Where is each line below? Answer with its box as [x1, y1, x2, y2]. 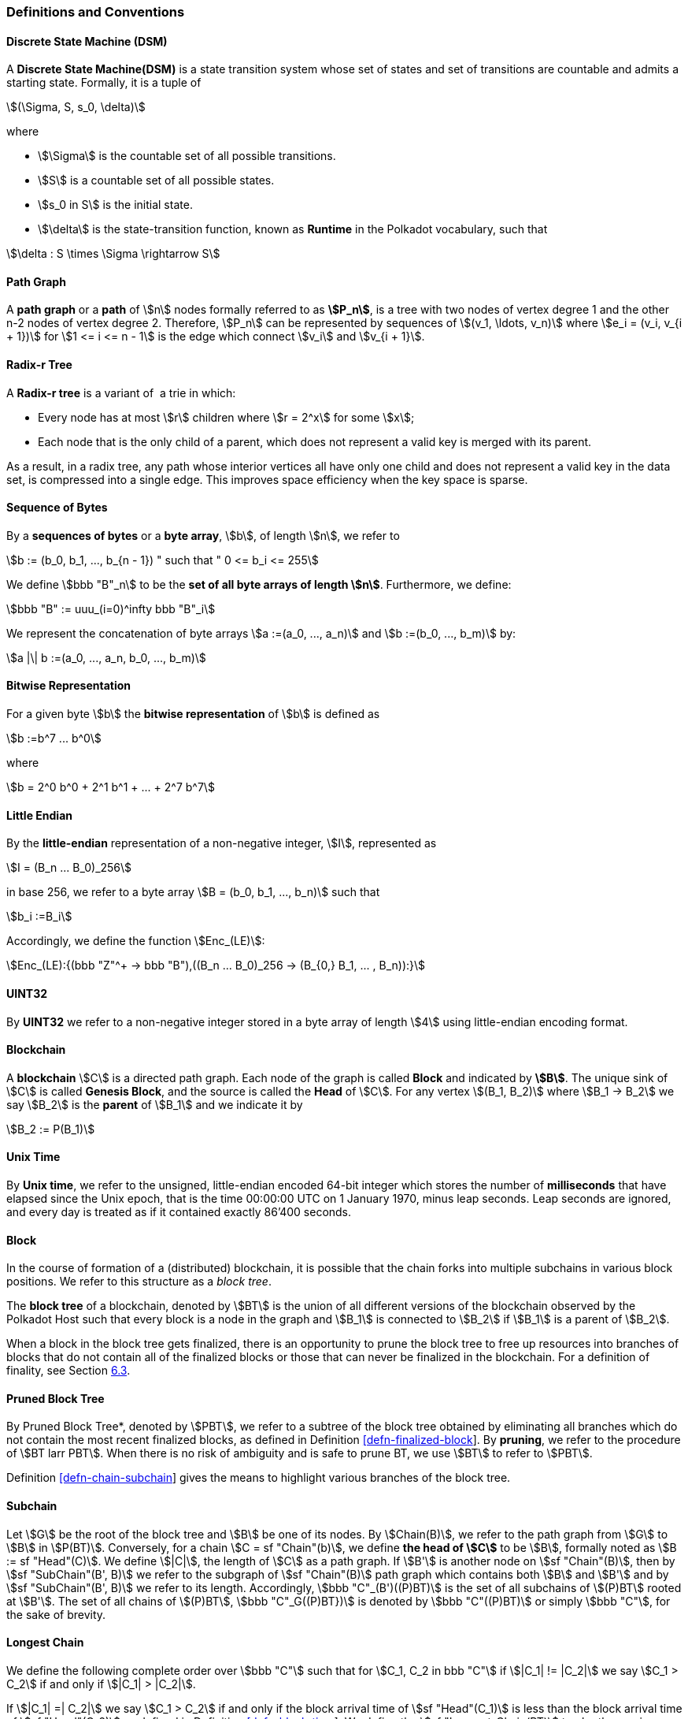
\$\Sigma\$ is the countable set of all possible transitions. [38, 149, 336, 163]
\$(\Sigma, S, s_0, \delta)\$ [6, 100, 146, 114]
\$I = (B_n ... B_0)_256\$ [6, 861, 132, 875]
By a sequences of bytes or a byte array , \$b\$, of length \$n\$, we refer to [6, 528, 400, 542]
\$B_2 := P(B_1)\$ [6, 1122, 95, 1136]
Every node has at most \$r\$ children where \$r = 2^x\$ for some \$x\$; [38, 410, 415, 424]
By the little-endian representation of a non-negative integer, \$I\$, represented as [6, 836, 437, 850]
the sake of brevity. [6, 1607, 106, 1621]
